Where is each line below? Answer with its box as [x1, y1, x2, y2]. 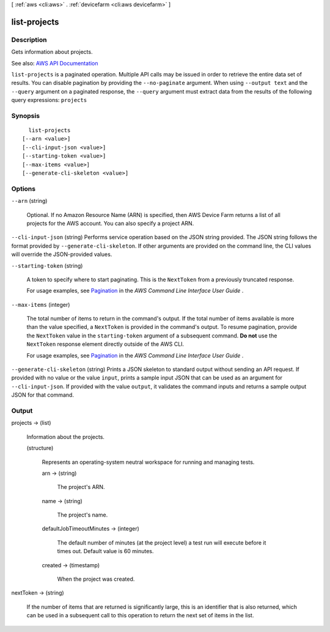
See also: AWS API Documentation [11, 59, 98, 67]
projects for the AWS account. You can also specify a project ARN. [26, 219, 194, 227]
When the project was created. [57, 575, 135, 583]
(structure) [26, 444, 54, 452]
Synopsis [11, 111, 40, 120]
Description [11, 35, 47, 44]
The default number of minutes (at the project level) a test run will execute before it [57, 538, 266, 546]
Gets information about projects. [11, 48, 93, 56]
